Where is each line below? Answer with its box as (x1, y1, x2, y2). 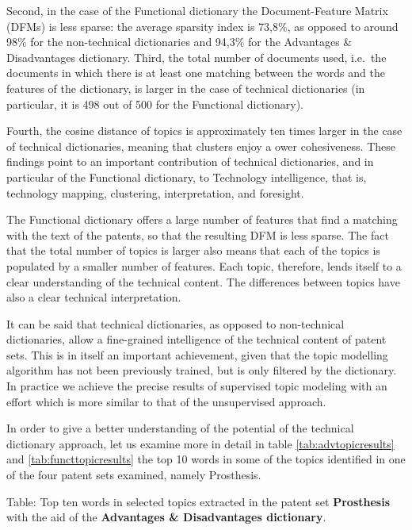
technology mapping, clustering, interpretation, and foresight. (6, 184, 304, 201)
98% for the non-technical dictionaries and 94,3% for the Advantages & (6, 33, 353, 50)
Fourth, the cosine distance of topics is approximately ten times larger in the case (6, 122, 402, 139)
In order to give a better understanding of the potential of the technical (6, 420, 354, 436)
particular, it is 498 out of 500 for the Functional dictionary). (6, 95, 303, 112)
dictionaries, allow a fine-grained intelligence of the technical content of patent (6, 331, 387, 348)
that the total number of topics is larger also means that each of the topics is (6, 242, 380, 259)
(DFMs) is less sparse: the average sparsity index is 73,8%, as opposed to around (6, 17, 399, 34)
